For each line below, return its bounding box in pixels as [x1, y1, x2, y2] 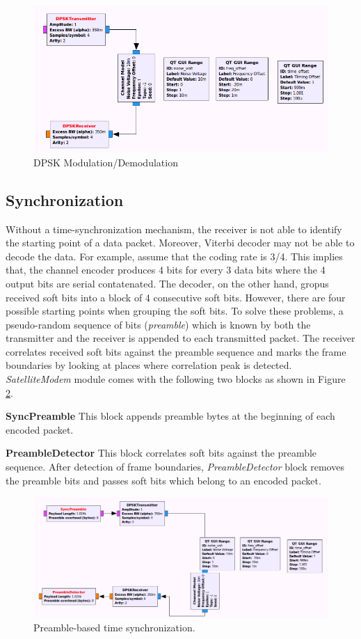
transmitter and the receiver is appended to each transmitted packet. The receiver [6, 331, 355, 345]
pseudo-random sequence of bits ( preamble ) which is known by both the [6, 317, 311, 331]
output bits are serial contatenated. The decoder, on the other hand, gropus [6, 276, 329, 290]
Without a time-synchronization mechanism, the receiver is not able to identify [6, 221, 342, 236]
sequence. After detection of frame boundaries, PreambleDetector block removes [6, 459, 344, 474]
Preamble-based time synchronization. [33, 620, 195, 635]
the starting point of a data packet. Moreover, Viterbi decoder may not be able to [6, 235, 355, 250]
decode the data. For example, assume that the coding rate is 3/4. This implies [6, 248, 343, 263]
